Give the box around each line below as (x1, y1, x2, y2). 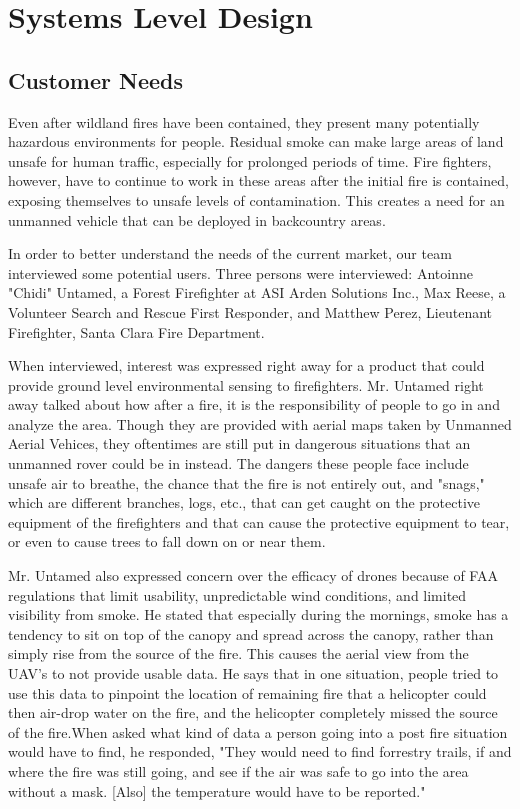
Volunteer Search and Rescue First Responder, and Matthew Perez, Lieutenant (8, 301, 493, 322)
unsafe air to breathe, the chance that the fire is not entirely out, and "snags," (8, 472, 485, 493)
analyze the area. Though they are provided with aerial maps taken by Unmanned (8, 413, 512, 434)
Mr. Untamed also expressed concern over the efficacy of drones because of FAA (8, 565, 498, 586)
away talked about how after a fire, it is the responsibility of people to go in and (8, 394, 500, 415)
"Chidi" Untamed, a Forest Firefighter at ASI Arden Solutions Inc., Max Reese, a (8, 282, 506, 303)
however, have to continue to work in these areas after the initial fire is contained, (8, 170, 509, 191)
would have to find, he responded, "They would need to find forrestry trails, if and (8, 741, 512, 762)
